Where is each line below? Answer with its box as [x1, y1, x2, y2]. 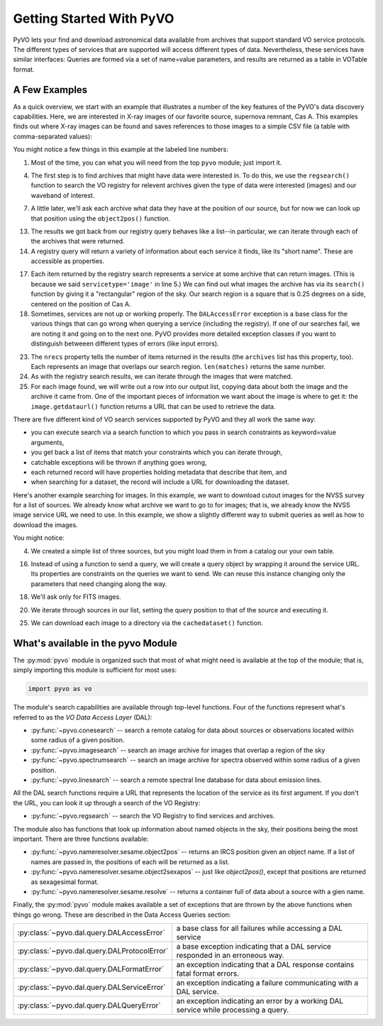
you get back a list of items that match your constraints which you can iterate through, [30, 448, 283, 457]
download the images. [13, 520, 78, 529]
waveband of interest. [30, 191, 95, 199]
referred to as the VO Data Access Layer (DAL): [13, 713, 152, 722]
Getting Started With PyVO [13, 11, 174, 26]
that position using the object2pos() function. [30, 214, 170, 223]
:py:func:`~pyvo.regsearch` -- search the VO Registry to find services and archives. [30, 812, 275, 820]
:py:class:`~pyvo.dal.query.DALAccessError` [17, 928, 166, 938]
